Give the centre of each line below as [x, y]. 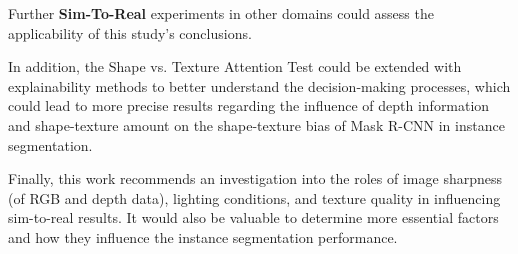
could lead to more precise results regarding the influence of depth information [249, 105]
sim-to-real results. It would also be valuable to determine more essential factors [253, 217]
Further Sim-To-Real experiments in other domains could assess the [221, 13]
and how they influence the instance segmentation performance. [203, 236]
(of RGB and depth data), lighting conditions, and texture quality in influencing [254, 197]
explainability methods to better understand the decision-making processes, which [259, 85]
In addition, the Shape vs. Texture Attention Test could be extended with [235, 66]
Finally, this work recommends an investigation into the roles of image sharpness [255, 178]
